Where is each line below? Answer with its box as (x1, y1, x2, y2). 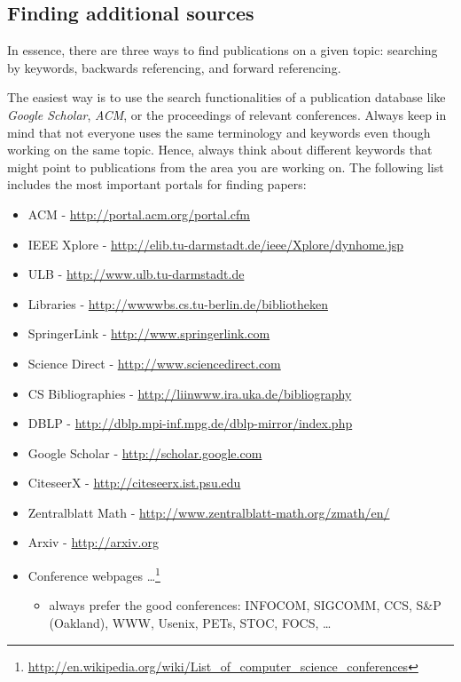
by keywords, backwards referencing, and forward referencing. (7, 58, 341, 76)
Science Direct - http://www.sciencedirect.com (27, 353, 281, 372)
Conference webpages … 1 (27, 564, 160, 584)
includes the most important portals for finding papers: (7, 175, 307, 194)
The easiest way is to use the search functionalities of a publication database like (7, 88, 446, 107)
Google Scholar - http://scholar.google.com (27, 443, 262, 462)
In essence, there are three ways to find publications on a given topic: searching (7, 41, 438, 59)
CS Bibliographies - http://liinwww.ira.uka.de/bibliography (27, 384, 352, 402)
